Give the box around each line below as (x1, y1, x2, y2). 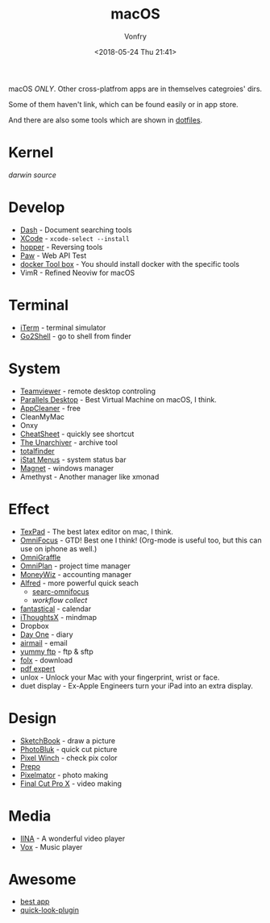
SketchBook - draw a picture (19, 735, 115, 746)
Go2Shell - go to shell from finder (19, 331, 131, 341)
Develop (8, 198, 65, 217)
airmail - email (19, 638, 68, 647)
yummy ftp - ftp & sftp (19, 647, 94, 656)
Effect (8, 500, 50, 518)
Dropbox (19, 621, 50, 630)
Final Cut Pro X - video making (19, 779, 123, 788)
